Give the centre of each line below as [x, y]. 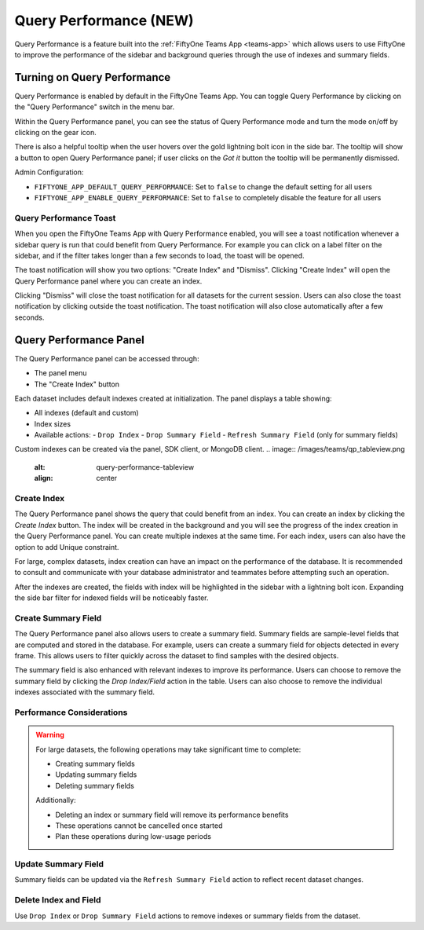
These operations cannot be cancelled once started [139, 826]
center [107, 478]
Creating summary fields [95, 763]
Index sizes [52, 423]
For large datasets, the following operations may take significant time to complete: [168, 749]
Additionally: [56, 800]
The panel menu [60, 373]
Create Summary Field [58, 618]
